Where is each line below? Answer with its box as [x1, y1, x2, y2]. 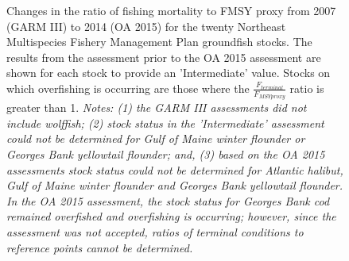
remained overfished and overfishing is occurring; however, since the [6, 208, 336, 225]
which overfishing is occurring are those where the [6, 79, 250, 96]
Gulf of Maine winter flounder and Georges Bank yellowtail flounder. [6, 177, 343, 194]
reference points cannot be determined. [6, 239, 193, 255]
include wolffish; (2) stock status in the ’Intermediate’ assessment [6, 114, 324, 131]
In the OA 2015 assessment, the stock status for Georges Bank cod [6, 192, 330, 209]
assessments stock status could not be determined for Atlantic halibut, [6, 161, 343, 178]
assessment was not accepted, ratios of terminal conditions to [6, 223, 304, 240]
